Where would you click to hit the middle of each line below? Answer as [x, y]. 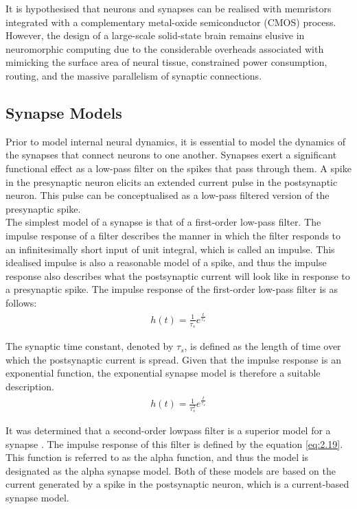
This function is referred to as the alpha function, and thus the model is [157, 457]
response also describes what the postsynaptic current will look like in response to [178, 275]
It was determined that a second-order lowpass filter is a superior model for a [168, 430]
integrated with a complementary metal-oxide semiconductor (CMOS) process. [171, 22]
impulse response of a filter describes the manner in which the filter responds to [173, 235]
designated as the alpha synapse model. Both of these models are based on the [171, 470]
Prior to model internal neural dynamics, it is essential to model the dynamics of [176, 141]
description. [30, 386]
